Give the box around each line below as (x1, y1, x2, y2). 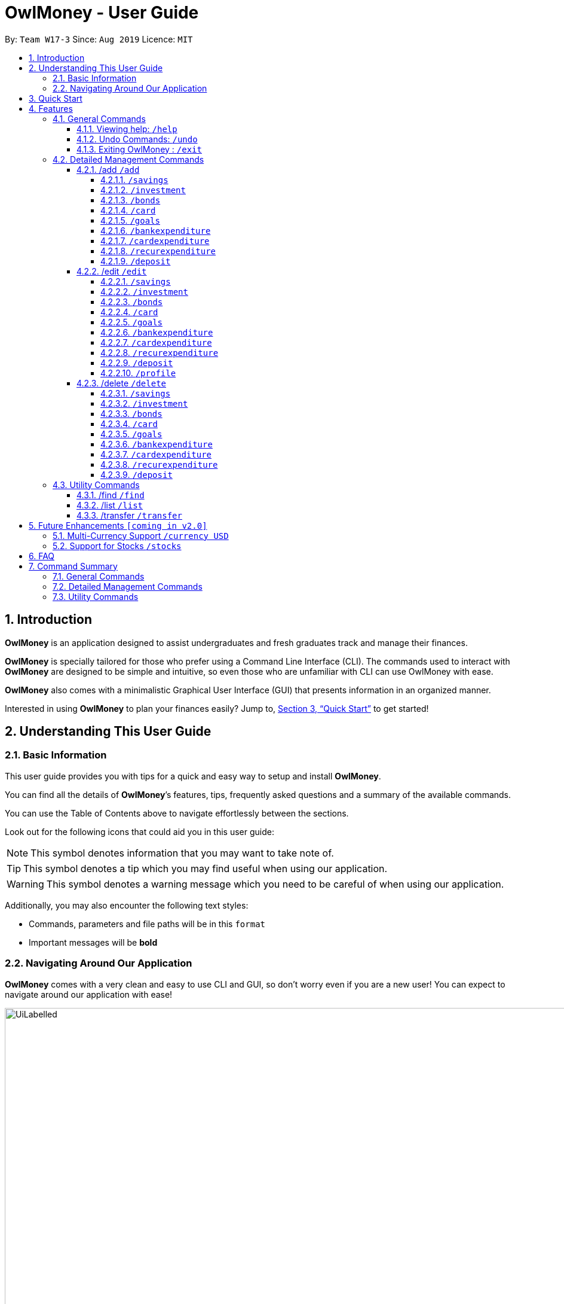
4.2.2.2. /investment (100, 286, 188, 297)
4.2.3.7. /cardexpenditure (100, 449, 211, 459)
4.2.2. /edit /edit (76, 266, 147, 276)
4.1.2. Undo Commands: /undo (76, 133, 198, 144)
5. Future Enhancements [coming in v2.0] (29, 520, 207, 531)
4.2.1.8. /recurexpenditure (100, 245, 216, 256)
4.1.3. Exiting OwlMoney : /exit (76, 144, 202, 154)
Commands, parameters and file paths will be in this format (29, 918, 265, 929)
